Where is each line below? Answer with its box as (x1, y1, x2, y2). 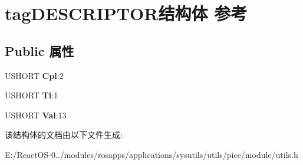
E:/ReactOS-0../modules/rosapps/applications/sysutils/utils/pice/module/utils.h (5, 148, 298, 160)
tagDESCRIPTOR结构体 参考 (5, 1, 248, 25)
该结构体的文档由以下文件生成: (5, 128, 123, 141)
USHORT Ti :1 (5, 89, 58, 101)
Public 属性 (5, 41, 74, 60)
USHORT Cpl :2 (5, 69, 64, 81)
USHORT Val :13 (5, 108, 67, 121)
